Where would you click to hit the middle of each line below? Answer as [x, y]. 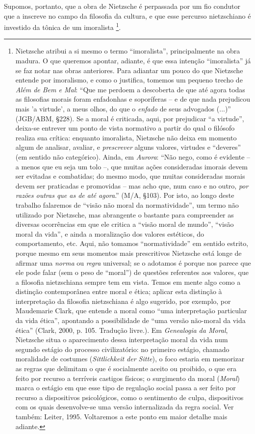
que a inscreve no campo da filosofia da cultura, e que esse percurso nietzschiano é [127, 15]
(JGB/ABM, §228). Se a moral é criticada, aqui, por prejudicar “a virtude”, [130, 118]
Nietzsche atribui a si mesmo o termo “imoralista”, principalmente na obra [128, 51]
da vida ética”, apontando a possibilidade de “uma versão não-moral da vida [130, 320]
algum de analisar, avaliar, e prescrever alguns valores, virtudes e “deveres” [128, 147]
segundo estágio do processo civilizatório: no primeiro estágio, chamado [122, 349]
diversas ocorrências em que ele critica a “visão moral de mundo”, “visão [125, 224]
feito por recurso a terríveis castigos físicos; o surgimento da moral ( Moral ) [128, 378]
